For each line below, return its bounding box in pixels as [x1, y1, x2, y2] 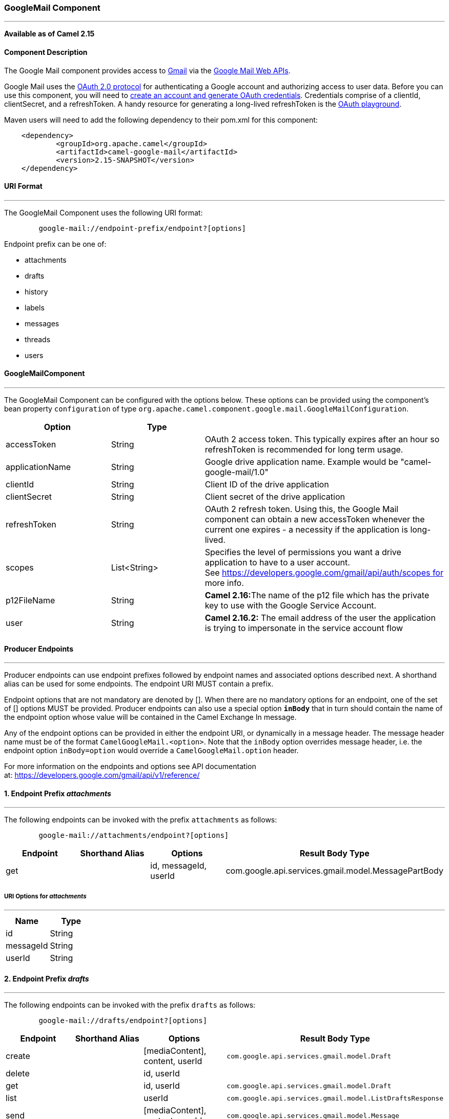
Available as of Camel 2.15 [4, 29, 95, 38]
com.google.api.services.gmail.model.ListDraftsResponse [227, 1094, 443, 1102]
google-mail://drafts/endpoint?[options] [38, 1016, 208, 1025]
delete [6, 1068, 30, 1079]
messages [25, 319, 59, 328]
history [25, 287, 48, 296]
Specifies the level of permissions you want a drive [205, 547, 401, 558]
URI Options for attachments [4, 892, 87, 900]
